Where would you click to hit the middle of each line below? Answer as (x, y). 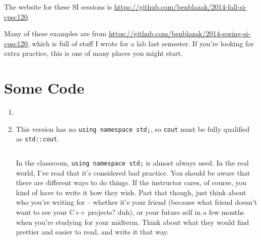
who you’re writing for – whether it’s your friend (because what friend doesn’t (137, 202)
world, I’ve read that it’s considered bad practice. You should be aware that (133, 172)
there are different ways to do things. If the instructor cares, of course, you (131, 182)
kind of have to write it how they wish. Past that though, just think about (131, 192)
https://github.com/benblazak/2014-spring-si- (180, 33)
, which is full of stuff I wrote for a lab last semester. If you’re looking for (141, 43)
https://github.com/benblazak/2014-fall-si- (180, 7)
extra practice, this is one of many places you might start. (93, 53)
